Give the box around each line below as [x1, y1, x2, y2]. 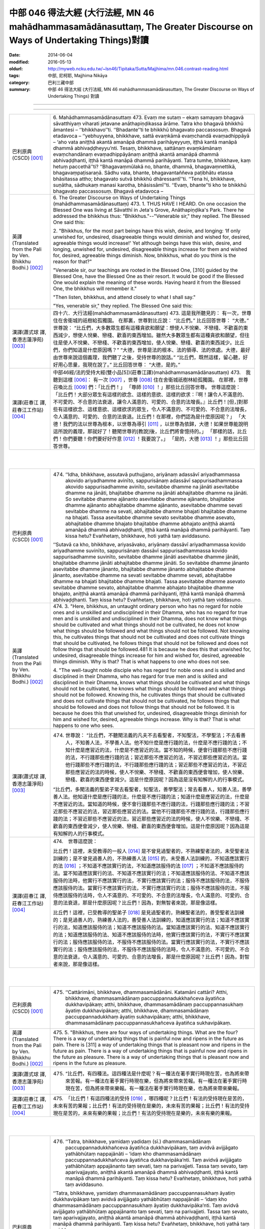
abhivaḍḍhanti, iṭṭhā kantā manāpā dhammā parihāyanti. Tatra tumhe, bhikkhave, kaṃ [53, 157, 251, 164]
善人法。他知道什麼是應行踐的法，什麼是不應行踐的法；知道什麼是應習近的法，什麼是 [53, 793, 250, 800]
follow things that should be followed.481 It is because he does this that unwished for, [53, 645, 251, 652]
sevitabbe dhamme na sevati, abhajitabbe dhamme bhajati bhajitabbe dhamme [65, 508, 247, 515]
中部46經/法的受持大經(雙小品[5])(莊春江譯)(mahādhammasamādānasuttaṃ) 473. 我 [53, 369, 251, 376]
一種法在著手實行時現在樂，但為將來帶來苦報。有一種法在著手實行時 [90, 1078, 247, 1084]
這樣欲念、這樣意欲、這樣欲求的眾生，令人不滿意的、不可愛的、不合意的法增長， [63, 406, 250, 412]
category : [9, 79, 30, 86]
